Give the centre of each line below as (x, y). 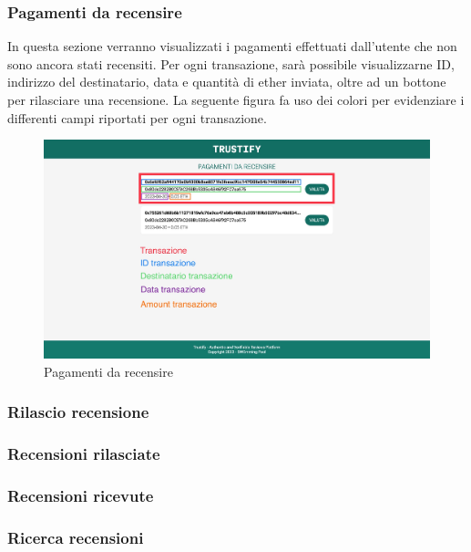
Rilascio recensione (78, 412)
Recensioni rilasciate (84, 454)
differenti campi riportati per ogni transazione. (137, 117)
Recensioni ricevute (81, 495)
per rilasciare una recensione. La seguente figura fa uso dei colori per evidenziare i (236, 99)
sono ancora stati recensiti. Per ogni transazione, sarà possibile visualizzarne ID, (231, 63)
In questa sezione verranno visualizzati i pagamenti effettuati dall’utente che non (232, 46)
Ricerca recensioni (76, 537)
